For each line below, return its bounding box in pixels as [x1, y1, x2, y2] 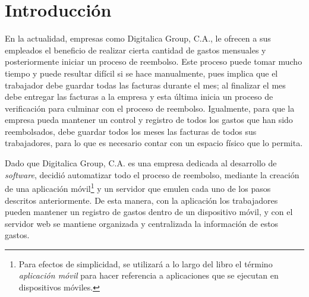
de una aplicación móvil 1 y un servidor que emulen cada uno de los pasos [5, 181, 271, 194]
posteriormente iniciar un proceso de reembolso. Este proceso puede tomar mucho [5, 55, 302, 68]
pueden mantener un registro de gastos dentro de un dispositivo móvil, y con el [5, 206, 293, 218]
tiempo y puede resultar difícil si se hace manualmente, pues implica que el [5, 67, 278, 79]
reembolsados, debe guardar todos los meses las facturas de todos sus [5, 125, 257, 137]
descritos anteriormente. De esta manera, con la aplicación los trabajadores [5, 194, 278, 206]
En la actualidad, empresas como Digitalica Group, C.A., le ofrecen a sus [5, 32, 271, 45]
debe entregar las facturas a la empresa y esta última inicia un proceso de [5, 90, 273, 103]
